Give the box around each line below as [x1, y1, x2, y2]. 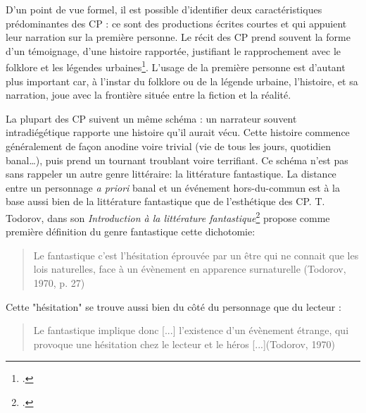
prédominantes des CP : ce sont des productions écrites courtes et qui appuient [6, 16, 347, 30]
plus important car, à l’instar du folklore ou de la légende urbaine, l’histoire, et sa [6, 73, 358, 88]
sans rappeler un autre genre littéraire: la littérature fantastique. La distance [6, 166, 336, 181]
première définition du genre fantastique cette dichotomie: [6, 224, 255, 239]
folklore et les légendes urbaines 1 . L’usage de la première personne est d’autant [6, 58, 346, 75]
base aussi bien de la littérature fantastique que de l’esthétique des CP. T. [6, 194, 325, 209]
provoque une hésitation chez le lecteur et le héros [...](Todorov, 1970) [33, 336, 335, 351]
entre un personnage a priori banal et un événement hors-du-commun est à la [6, 180, 340, 195]
